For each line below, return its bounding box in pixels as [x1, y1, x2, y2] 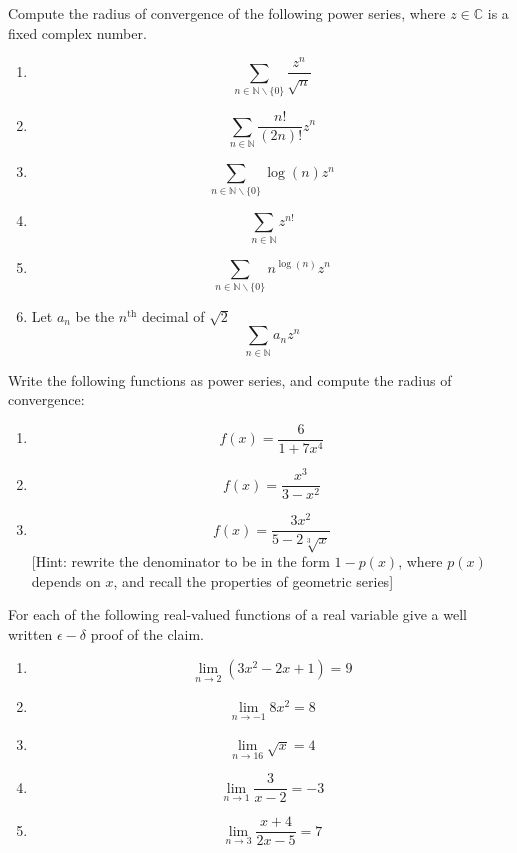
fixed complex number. [8, 22, 147, 43]
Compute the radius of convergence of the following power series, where [8, 3, 446, 23]
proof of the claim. [90, 623, 204, 644]
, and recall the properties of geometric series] [113, 570, 394, 591]
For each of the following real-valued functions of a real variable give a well [8, 604, 467, 625]
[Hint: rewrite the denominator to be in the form [31, 551, 330, 572]
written [8, 623, 53, 644]
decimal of [141, 305, 205, 326]
